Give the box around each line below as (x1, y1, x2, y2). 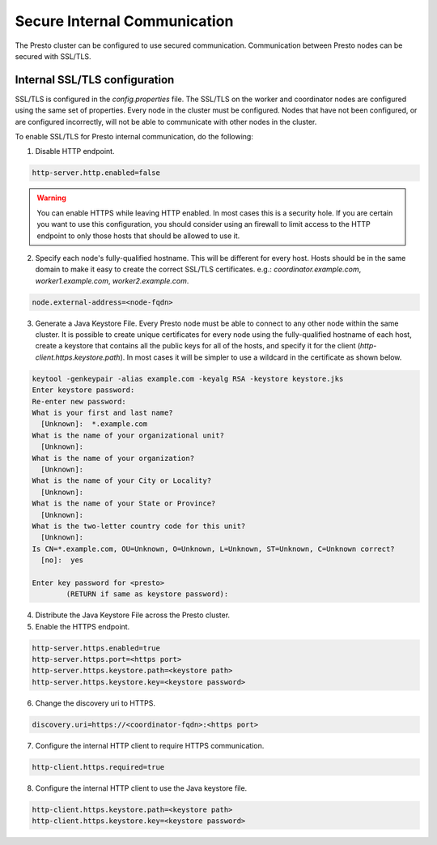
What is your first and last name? (32, 408, 173, 417)
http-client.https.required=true (32, 762, 165, 771)
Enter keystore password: (32, 386, 135, 395)
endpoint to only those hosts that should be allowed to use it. (36, 231, 240, 241)
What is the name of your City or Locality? (32, 476, 212, 485)
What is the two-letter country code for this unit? (32, 521, 246, 531)
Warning (36, 193, 66, 203)
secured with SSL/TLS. (15, 51, 92, 61)
